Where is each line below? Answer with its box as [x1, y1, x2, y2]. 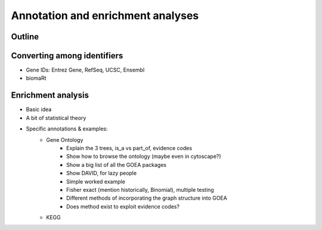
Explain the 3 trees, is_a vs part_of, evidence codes [66, 144, 193, 151]
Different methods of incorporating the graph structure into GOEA [66, 194, 228, 202]
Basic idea [26, 106, 52, 113]
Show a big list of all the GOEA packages [66, 161, 167, 168]
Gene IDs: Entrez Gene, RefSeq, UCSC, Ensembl [26, 66, 145, 74]
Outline [11, 32, 39, 42]
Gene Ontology [46, 136, 83, 143]
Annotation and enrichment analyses [11, 9, 199, 22]
